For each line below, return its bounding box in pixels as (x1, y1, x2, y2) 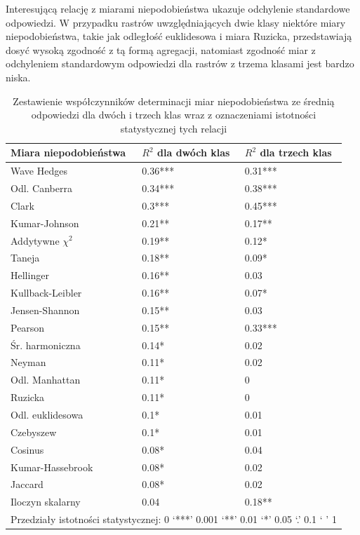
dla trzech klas (260, 145, 332, 160)
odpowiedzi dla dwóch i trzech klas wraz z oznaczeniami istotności (31, 107, 316, 122)
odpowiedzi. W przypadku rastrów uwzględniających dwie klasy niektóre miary (6, 15, 346, 29)
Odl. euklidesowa (11, 407, 84, 421)
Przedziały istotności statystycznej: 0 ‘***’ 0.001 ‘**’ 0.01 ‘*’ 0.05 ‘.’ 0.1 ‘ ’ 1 (11, 512, 337, 527)
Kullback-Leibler (11, 285, 82, 300)
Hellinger (11, 268, 49, 283)
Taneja (11, 250, 40, 265)
